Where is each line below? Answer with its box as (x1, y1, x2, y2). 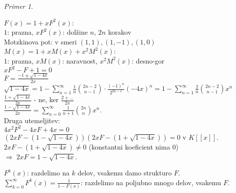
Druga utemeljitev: (4, 115, 60, 125)
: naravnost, (62, 55, 98, 65)
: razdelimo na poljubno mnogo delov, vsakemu (80, 177, 221, 187)
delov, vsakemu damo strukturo (78, 168, 172, 178)
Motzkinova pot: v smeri (4, 36, 77, 46)
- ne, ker (34, 94, 59, 105)
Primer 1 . (4, 1, 33, 11)
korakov (108, 27, 132, 37)
